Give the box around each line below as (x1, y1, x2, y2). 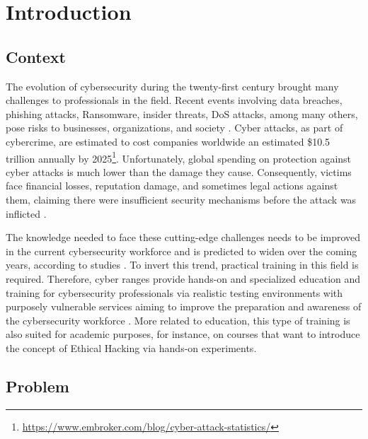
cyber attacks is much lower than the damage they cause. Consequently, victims (6, 164, 352, 179)
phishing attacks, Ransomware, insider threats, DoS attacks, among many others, (6, 106, 358, 121)
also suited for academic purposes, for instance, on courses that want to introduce (6, 327, 360, 341)
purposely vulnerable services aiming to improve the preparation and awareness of (6, 299, 362, 314)
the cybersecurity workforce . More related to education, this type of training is (6, 312, 350, 327)
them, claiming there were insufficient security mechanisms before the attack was (6, 192, 357, 206)
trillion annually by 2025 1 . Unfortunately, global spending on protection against (6, 148, 352, 165)
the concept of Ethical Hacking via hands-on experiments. (6, 340, 257, 355)
